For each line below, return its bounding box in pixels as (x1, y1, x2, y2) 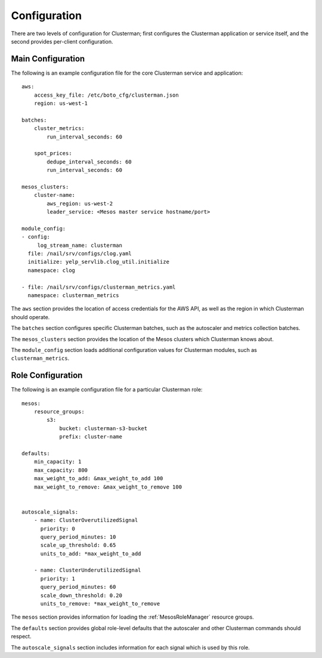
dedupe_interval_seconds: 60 (47, 158, 132, 165)
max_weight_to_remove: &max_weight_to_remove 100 (33, 483, 182, 490)
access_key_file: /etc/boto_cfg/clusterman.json (33, 91, 179, 98)
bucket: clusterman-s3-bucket (59, 425, 148, 432)
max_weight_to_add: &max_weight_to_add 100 (33, 475, 163, 482)
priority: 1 (40, 575, 76, 582)
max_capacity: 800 (33, 467, 88, 474)
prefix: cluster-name (59, 433, 122, 440)
